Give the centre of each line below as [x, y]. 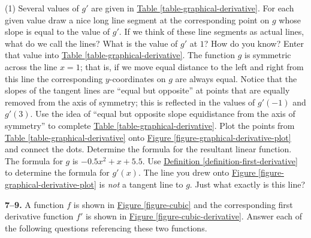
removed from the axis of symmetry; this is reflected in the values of [130, 102]
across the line [31, 66]
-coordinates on [138, 78]
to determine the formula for [57, 172]
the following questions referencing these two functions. [106, 228]
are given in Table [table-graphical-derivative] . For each [193, 8]
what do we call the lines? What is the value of [91, 43]
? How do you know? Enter [254, 43]
